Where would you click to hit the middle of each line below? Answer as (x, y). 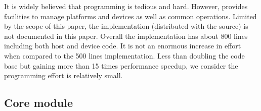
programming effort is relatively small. (63, 75)
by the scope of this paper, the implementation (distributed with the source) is (126, 26)
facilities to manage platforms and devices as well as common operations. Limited (130, 16)
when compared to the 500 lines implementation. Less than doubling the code (124, 55)
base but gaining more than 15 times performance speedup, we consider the (121, 65)
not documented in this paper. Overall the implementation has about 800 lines (126, 36)
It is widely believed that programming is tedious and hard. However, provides (126, 6)
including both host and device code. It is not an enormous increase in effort (123, 46)
